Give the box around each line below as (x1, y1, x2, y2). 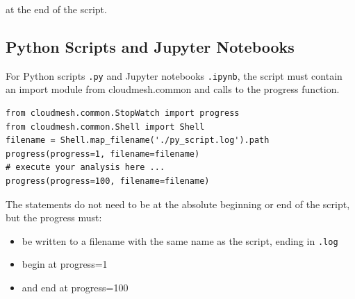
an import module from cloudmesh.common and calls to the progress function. (6, 82, 340, 96)
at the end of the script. (6, 2, 107, 16)
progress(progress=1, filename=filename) (6, 148, 200, 159)
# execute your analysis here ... (6, 162, 165, 173)
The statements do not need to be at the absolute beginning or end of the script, (6, 196, 350, 211)
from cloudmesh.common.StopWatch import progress (6, 108, 240, 119)
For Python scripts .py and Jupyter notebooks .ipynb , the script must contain (6, 68, 342, 83)
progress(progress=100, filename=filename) (6, 176, 210, 187)
